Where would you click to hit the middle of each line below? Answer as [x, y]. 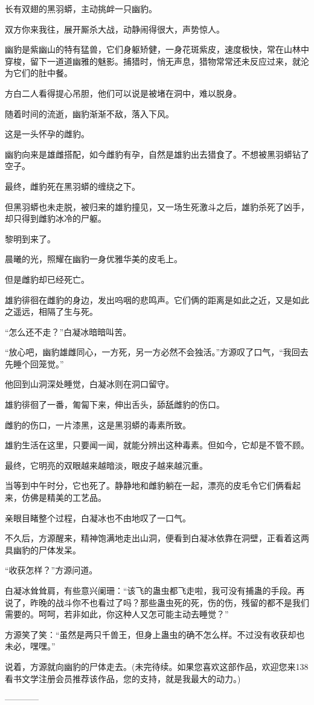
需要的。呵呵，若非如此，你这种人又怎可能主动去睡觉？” [117, 614]
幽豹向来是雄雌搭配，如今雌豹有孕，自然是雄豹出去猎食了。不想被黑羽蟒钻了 [157, 154]
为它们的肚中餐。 [39, 73]
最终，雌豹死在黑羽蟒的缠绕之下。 [72, 186]
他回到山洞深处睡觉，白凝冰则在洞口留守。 [89, 384]
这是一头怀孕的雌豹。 [47, 134]
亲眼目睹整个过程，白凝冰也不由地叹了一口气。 [98, 517]
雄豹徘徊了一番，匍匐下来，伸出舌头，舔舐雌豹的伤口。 [115, 404]
